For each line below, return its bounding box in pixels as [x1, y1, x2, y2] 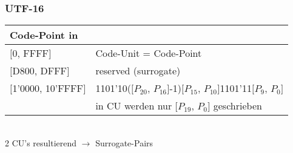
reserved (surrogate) [95, 63, 181, 78]
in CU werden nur [95, 99, 172, 113]
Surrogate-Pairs [95, 136, 153, 149]
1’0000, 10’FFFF [12, 81, 83, 96]
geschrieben [213, 99, 262, 113]
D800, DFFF [12, 63, 67, 78]
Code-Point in [10, 28, 78, 42]
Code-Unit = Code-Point [95, 46, 202, 60]
